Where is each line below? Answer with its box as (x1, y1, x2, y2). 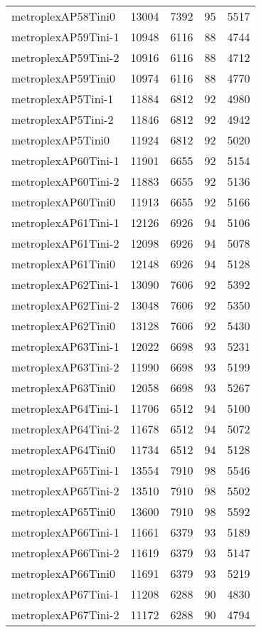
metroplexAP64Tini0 (11, 441, 116, 458)
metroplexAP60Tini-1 (11, 152, 119, 169)
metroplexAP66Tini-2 (11, 544, 119, 561)
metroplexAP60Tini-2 (11, 173, 119, 189)
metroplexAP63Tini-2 (11, 359, 119, 375)
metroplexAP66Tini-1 (11, 524, 119, 540)
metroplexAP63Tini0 (11, 379, 116, 396)
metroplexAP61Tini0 (11, 256, 116, 272)
